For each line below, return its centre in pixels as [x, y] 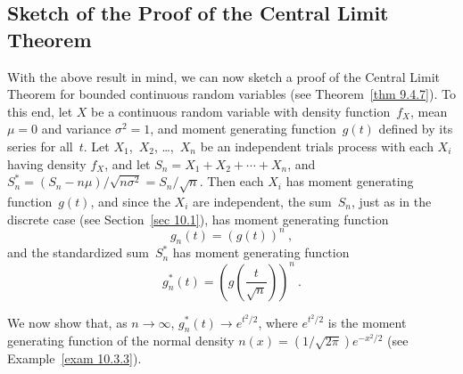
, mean [429, 111]
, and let [128, 163]
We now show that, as [67, 322]
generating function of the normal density [121, 341]
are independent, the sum [262, 201]
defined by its [416, 129]
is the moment [367, 322]
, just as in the [391, 201]
